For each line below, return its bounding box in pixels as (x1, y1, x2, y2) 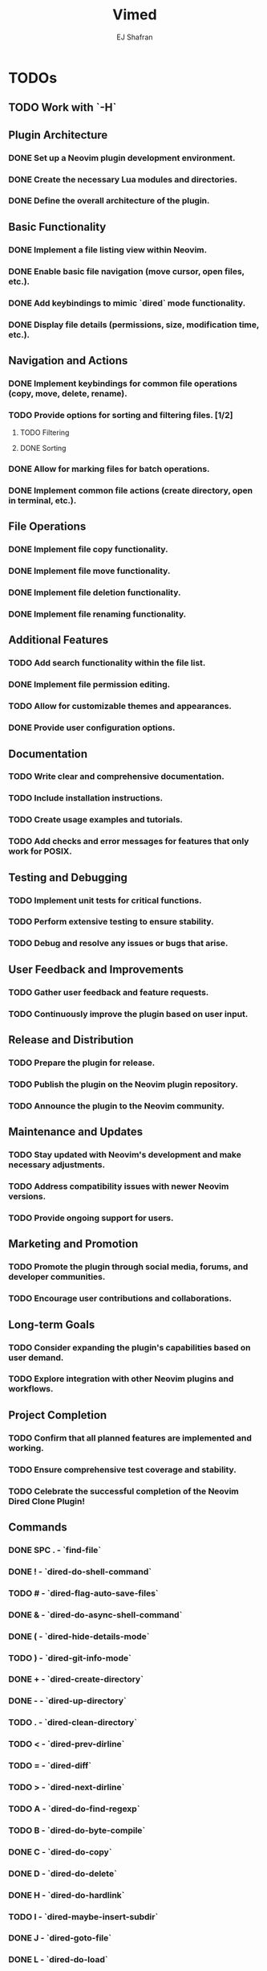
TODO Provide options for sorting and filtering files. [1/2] (8, 409, 233, 420)
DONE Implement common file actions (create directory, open (8, 485, 253, 496)
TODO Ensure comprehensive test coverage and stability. (8, 1464, 237, 1475)
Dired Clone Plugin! (8, 1495, 86, 1506)
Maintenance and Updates (8, 1125, 143, 1139)
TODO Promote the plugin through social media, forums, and (8, 1261, 249, 1272)
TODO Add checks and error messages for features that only (8, 836, 249, 847)
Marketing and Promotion (8, 1237, 139, 1251)
